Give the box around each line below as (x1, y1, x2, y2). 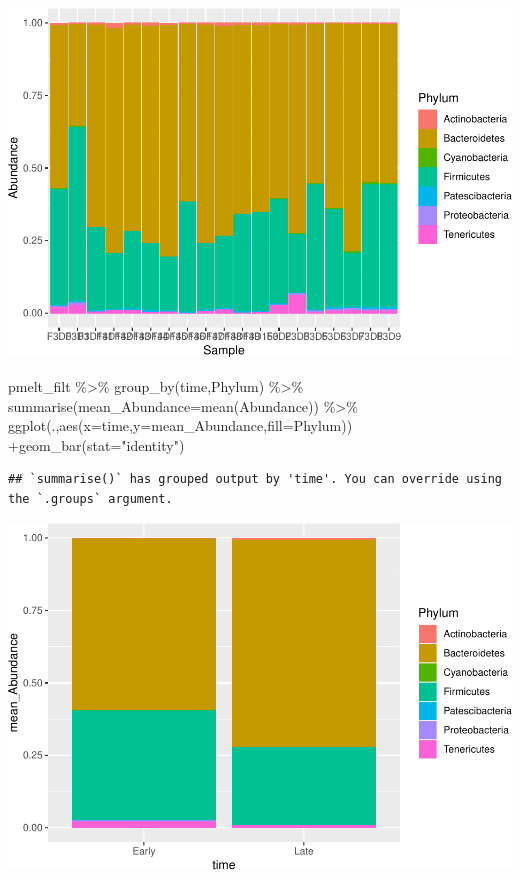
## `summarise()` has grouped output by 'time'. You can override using (8, 472, 502, 487)
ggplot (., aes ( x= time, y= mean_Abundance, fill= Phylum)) (8, 415, 353, 436)
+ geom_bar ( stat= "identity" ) (8, 434, 185, 455)
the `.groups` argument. (8, 492, 173, 506)
